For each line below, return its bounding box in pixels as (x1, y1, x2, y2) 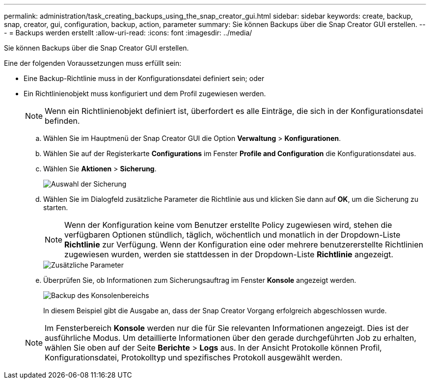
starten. (43, 203, 68, 212)
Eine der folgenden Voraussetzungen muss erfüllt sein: (4, 59, 182, 67)
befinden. (45, 116, 80, 126)
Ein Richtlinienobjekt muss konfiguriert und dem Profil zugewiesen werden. (24, 89, 266, 98)
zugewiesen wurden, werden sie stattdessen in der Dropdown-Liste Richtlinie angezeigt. (64, 249, 394, 259)
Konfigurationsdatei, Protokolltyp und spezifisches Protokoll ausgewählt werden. (45, 353, 343, 362)
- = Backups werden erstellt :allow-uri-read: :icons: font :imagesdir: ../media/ (4, 28, 252, 37)
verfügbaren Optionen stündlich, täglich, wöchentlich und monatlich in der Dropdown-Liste (64, 230, 401, 240)
